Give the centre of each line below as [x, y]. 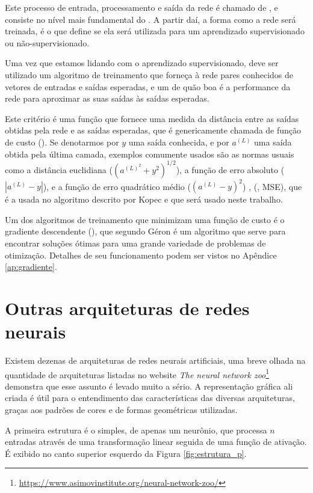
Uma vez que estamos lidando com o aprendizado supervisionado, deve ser [142, 63]
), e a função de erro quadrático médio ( [117, 186]
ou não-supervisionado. [47, 42]
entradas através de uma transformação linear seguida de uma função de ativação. [156, 442]
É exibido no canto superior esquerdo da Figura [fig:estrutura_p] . [126, 453]
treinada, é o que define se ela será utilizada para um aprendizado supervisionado [155, 31]
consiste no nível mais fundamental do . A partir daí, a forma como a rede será [150, 19]
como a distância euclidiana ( [59, 169]
